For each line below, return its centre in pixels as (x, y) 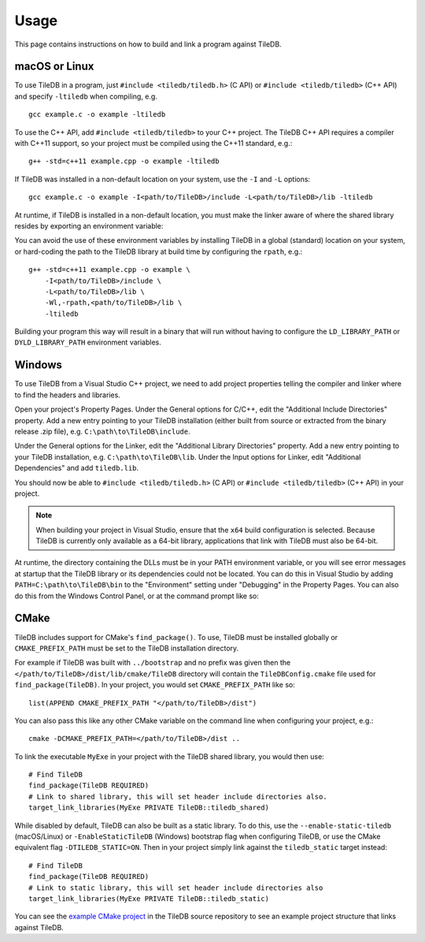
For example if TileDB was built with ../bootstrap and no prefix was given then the (153, 663)
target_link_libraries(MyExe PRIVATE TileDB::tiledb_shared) (149, 808)
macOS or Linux (54, 67)
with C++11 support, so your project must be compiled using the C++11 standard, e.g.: (153, 143)
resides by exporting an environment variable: (89, 225)
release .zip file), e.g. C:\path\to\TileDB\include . (102, 431)
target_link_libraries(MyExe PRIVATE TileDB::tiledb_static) (149, 898)
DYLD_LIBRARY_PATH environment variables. (88, 342)
